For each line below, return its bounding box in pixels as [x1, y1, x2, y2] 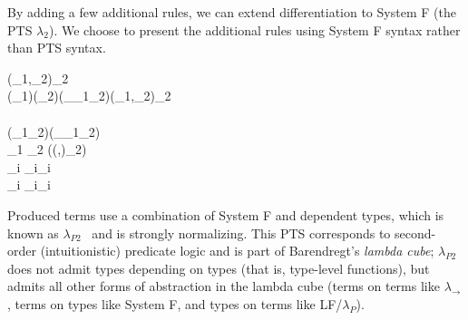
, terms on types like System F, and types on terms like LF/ [7, 294, 343, 313]
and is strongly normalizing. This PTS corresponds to [92, 223, 391, 242]
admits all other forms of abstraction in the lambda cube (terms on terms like [7, 276, 440, 296]
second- [394, 223, 436, 242]
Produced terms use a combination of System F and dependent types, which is [7, 205, 444, 224]
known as [7, 223, 59, 242]
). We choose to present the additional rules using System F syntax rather [48, 20, 461, 39]
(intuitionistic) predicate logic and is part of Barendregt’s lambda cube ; [40, 241, 434, 260]
